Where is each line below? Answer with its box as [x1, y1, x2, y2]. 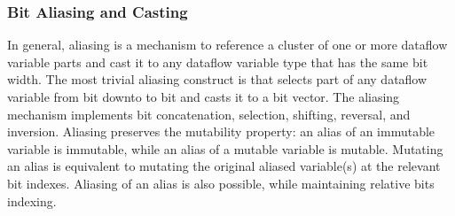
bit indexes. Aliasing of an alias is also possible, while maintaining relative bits [7, 174, 435, 192]
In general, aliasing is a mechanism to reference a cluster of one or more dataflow [7, 35, 448, 54]
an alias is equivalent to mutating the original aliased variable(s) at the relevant [7, 157, 441, 175]
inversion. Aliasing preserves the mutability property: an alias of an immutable [7, 122, 435, 141]
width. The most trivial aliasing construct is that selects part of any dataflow [7, 70, 428, 89]
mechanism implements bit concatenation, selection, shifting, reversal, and [7, 104, 411, 123]
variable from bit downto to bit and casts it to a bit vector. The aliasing [7, 88, 400, 105]
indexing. [7, 191, 57, 210]
